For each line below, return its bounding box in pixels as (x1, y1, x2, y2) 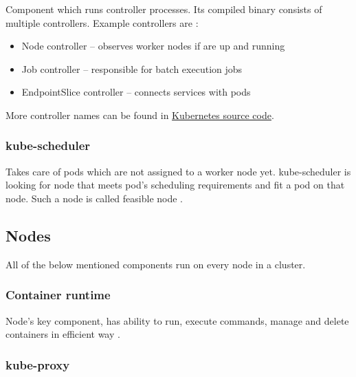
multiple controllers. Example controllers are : (5, 15, 199, 30)
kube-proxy (5, 356, 70, 373)
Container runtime (5, 286, 111, 303)
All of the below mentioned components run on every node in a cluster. (5, 257, 306, 271)
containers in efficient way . (5, 327, 120, 341)
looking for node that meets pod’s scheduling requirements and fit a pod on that (5, 177, 345, 192)
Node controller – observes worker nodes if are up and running (21, 39, 285, 53)
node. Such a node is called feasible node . (5, 191, 183, 205)
